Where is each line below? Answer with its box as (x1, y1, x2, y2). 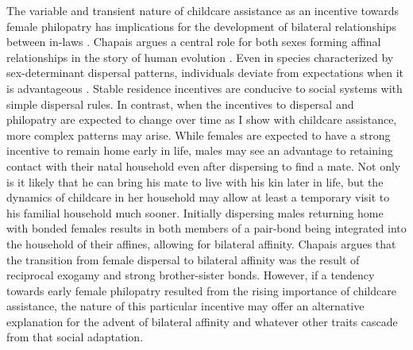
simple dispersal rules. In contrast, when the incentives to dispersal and (6, 95, 354, 112)
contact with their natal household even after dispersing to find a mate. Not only (6, 157, 401, 174)
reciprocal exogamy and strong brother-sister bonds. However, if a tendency (6, 267, 375, 283)
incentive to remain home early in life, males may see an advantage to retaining (6, 142, 393, 159)
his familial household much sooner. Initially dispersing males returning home (6, 204, 384, 221)
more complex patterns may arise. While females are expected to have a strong (6, 126, 391, 143)
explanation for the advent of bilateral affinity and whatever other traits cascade (6, 313, 398, 329)
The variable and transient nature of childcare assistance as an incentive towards (6, 2, 399, 18)
